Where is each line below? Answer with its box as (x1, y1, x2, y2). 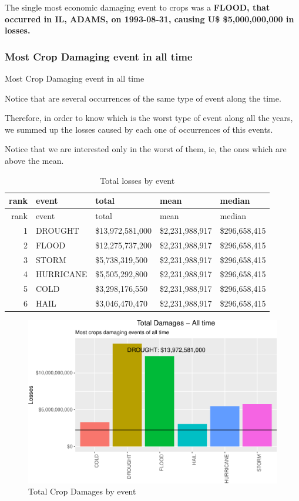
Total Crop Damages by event (28, 485, 136, 497)
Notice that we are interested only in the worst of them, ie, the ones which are (5, 143, 287, 155)
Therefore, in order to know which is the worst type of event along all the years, (5, 112, 293, 124)
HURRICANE (35, 268, 88, 280)
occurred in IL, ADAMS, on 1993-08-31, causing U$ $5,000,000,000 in (5, 12, 294, 25)
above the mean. (5, 154, 64, 166)
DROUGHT (35, 224, 79, 236)
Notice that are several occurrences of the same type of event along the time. (5, 92, 281, 104)
